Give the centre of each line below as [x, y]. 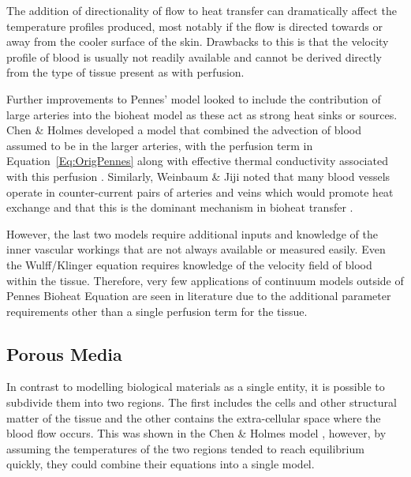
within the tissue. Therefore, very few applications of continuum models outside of [205, 280]
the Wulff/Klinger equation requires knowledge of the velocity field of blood [189, 264]
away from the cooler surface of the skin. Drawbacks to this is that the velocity [198, 41]
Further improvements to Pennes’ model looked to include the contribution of [194, 98]
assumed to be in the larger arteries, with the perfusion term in [160, 145]
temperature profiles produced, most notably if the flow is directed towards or [194, 26]
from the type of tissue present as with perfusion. [125, 72]
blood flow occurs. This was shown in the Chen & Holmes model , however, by [196, 433]
